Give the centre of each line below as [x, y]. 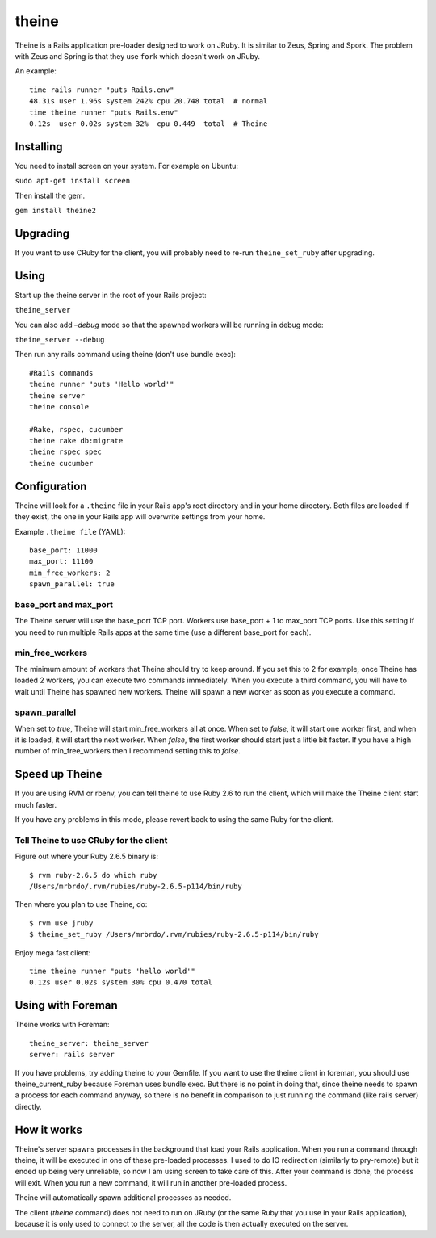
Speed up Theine [59, 774]
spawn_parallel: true [72, 584]
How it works [48, 1129]
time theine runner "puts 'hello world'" [112, 972]
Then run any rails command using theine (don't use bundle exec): [125, 355]
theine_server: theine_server [89, 1043]
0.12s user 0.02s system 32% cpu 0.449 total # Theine [149, 124]
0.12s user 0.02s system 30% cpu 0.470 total [121, 982]
